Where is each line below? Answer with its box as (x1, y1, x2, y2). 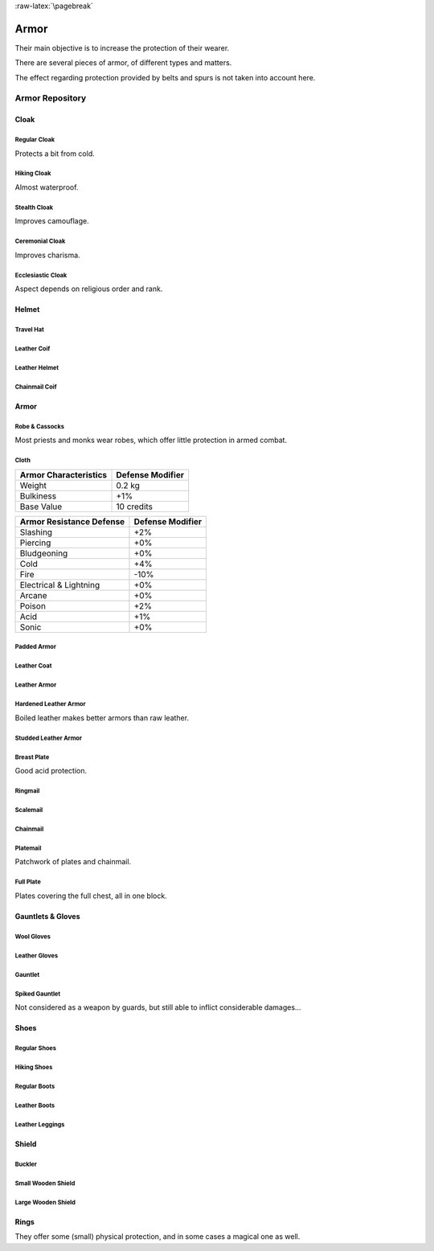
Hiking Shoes (14, 1063, 53, 1071)
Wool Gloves (14, 933, 51, 941)
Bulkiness (19, 490, 56, 502)
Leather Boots (14, 1101, 55, 1109)
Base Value (19, 501, 63, 512)
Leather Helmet (14, 363, 59, 371)
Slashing (19, 527, 52, 538)
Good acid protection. (14, 766, 88, 776)
